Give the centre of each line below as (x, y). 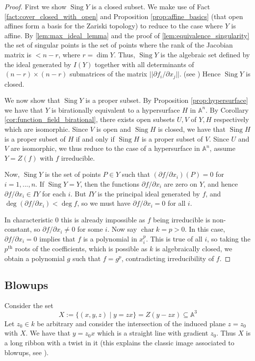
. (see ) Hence (200, 74)
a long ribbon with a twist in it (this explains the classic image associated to (119, 343)
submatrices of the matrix (108, 74)
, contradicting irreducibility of (168, 258)
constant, (18, 229)
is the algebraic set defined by (205, 54)
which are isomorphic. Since (46, 129)
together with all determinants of (144, 64)
